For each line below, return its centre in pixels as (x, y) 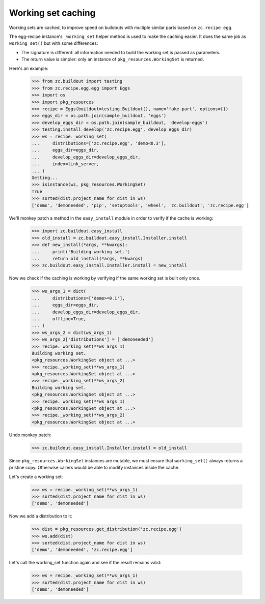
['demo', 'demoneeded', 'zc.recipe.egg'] (82, 550)
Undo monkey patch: (30, 435)
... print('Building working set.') (81, 252)
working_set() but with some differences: (53, 43)
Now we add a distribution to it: (41, 516)
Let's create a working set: (36, 477)
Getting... (45, 178)
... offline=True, (59, 319)
